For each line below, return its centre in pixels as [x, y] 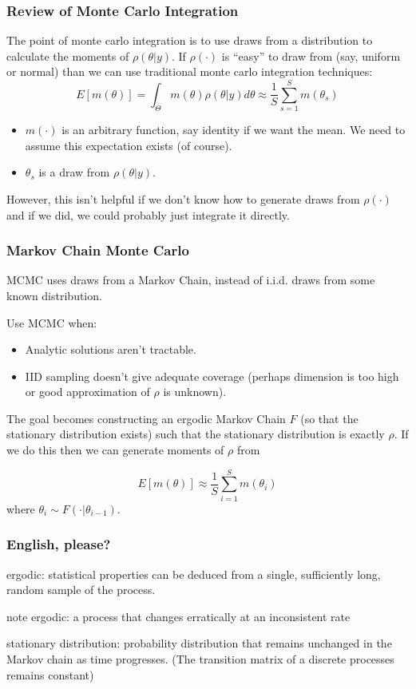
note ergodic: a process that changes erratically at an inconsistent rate [178, 616]
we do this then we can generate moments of [115, 450]
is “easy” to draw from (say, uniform [311, 55]
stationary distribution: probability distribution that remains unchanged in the [199, 643]
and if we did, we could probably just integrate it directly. [148, 214]
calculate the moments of [68, 55]
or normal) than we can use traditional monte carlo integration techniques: [190, 71]
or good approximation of [87, 392]
